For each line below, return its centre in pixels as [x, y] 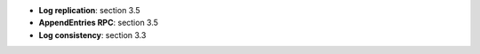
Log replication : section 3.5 [90, 10]
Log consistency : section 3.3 [92, 35]
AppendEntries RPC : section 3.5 [99, 23]
